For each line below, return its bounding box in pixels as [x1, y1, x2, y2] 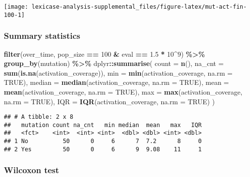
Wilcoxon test [4, 164, 59, 176]
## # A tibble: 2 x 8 [4, 113, 74, 121]
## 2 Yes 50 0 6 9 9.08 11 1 [4, 145, 202, 153]
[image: [4, 3, 29, 10]
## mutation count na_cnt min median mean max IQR [4, 121, 202, 129]
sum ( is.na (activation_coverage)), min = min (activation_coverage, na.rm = [4, 67, 233, 78]
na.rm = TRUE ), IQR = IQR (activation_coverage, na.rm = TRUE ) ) [4, 96, 215, 106]
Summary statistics [4, 30, 80, 42]
